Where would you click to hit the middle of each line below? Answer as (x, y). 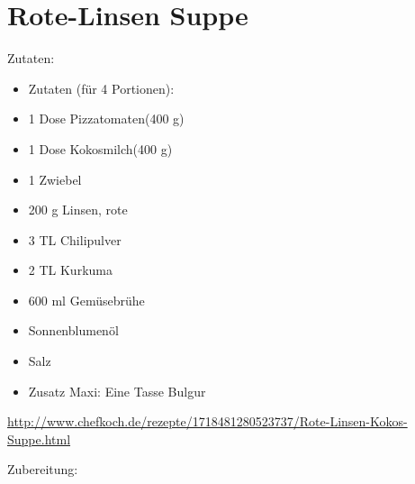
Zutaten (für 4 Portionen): (101, 88)
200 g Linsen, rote (78, 210)
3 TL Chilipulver (75, 239)
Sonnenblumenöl (73, 330)
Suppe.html (39, 438)
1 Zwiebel (55, 179)
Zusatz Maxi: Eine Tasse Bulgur (117, 391)
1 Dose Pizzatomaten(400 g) (106, 119)
